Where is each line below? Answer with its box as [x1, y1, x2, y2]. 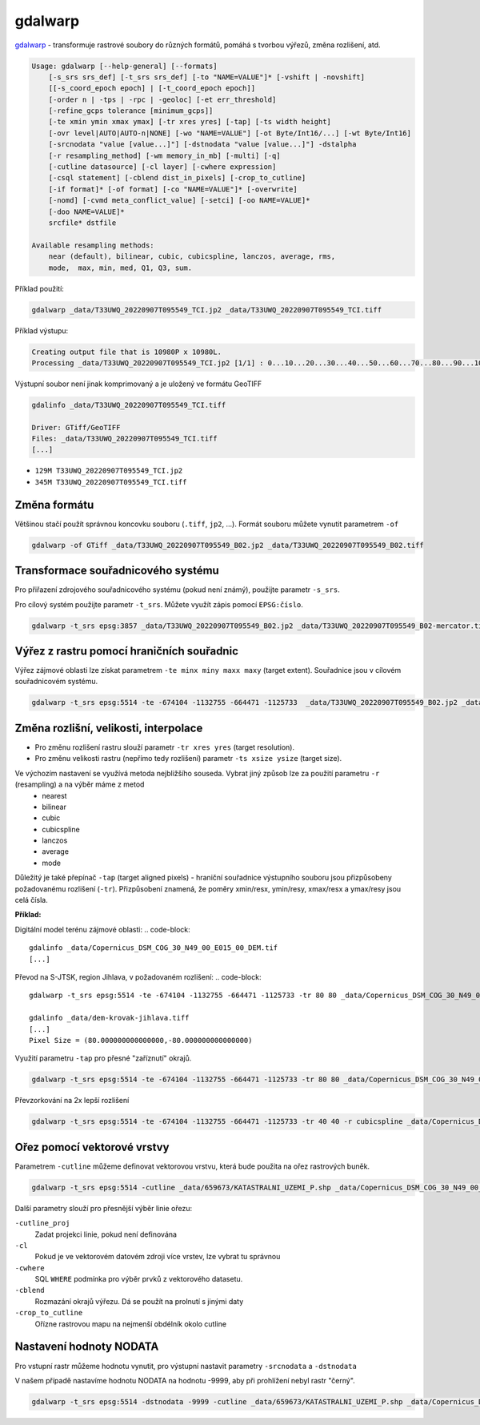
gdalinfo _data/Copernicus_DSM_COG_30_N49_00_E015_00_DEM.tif [29, 944, 278, 952]
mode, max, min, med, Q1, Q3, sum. [48, 263, 192, 272]
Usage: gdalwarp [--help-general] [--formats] [31, 61, 218, 70]
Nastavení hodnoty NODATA [14, 1340, 159, 1354]
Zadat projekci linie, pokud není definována [34, 1230, 178, 1239]
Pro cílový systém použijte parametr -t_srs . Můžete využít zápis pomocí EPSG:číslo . [14, 599, 304, 609]
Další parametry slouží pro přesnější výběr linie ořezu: [14, 1203, 192, 1213]
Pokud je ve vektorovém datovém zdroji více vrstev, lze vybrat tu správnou [34, 1252, 281, 1262]
